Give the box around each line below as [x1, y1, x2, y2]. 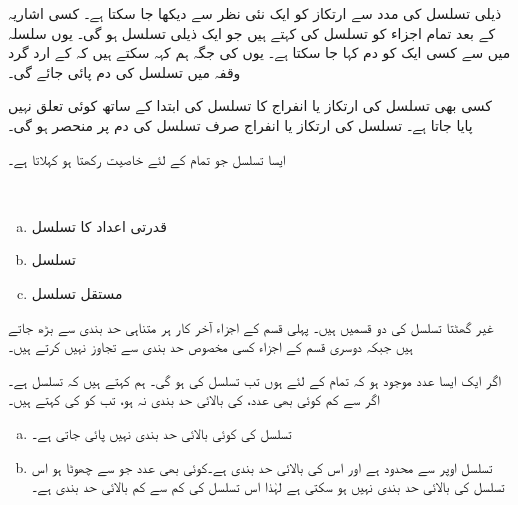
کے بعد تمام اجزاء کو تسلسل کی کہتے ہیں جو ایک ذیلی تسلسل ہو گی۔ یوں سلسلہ [8, 22, 496, 43]
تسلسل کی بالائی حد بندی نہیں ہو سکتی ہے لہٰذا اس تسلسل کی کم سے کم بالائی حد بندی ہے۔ [31, 476, 505, 497]
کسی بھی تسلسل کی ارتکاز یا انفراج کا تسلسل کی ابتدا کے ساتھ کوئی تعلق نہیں [8, 95, 492, 116]
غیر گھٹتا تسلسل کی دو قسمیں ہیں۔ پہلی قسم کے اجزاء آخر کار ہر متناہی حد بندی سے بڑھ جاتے [8, 316, 494, 337]
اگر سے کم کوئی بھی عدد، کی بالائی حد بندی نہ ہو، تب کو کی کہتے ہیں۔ [8, 389, 380, 410]
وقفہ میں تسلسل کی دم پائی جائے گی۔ [8, 61, 241, 82]
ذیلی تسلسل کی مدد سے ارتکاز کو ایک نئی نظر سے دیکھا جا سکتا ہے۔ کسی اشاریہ [8, 3, 502, 23]
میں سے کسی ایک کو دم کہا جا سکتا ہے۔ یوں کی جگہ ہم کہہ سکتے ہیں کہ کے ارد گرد [8, 42, 511, 63]
